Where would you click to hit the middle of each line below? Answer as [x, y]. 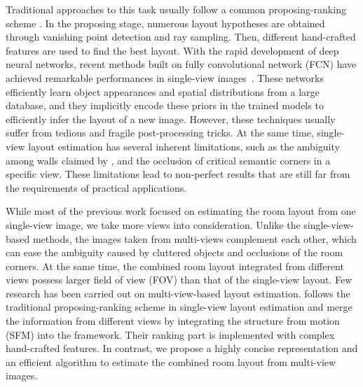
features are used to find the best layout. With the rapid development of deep [172, 50]
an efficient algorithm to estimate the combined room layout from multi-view [171, 361]
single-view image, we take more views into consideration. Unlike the [153, 224]
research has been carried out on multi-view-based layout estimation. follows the [178, 293]
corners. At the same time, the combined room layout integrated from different [175, 266]
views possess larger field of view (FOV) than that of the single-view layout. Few [179, 280]
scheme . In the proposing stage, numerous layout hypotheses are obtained [165, 23]
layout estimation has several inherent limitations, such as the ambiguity [184, 146]
